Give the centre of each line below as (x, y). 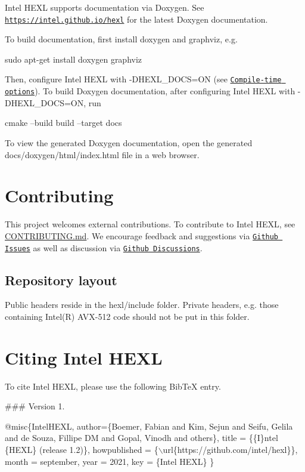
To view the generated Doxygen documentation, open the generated (129, 142)
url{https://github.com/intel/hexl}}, (230, 450)
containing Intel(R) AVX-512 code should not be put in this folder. (127, 316)
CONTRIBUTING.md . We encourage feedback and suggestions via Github (142, 235)
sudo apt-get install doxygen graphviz (74, 59)
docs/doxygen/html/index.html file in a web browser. (102, 154)
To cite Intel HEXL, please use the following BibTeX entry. (113, 386)
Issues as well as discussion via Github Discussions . (104, 247)
